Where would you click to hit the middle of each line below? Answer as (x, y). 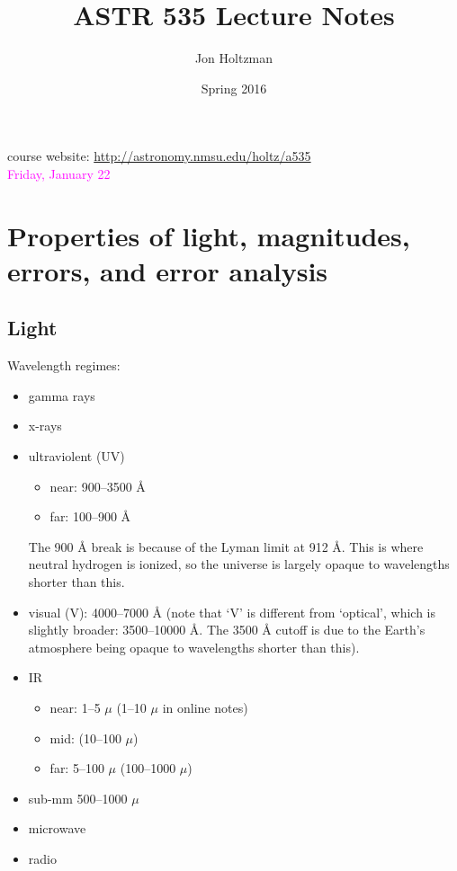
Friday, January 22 (59, 173)
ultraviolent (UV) (76, 456)
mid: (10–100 (85, 738)
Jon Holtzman (234, 58)
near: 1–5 (75, 707)
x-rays (45, 426)
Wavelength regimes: (64, 365)
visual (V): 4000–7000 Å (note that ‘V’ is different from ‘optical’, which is (232, 612)
